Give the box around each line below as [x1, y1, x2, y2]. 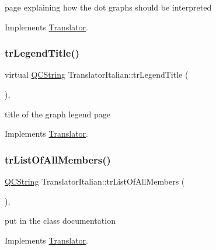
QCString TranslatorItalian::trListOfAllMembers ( [5, 175, 185, 187]
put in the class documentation [5, 214, 116, 227]
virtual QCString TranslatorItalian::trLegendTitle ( [5, 68, 189, 81]
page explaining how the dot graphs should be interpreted [5, 1, 212, 13]
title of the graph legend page [5, 107, 110, 120]
